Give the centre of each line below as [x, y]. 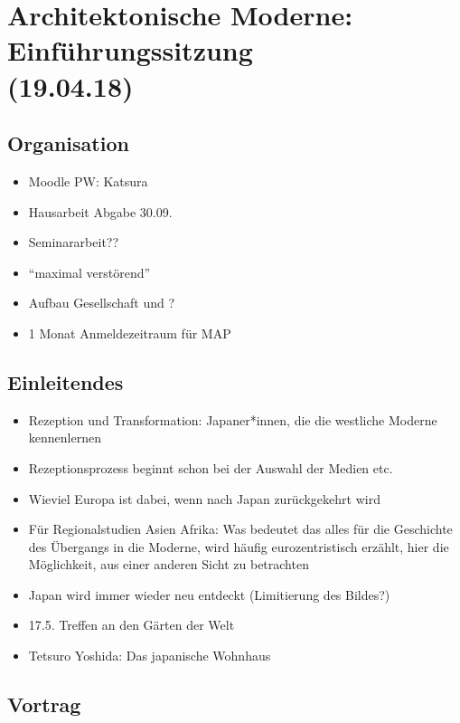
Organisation [68, 143]
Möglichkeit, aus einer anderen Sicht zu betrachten [169, 564]
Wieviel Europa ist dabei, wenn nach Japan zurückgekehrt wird [204, 498]
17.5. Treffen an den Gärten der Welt [131, 625]
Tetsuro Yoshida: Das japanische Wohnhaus [150, 656]
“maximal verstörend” [89, 272]
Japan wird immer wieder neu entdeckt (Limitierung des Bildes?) [209, 594]
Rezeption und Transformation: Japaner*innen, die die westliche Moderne [233, 419]
